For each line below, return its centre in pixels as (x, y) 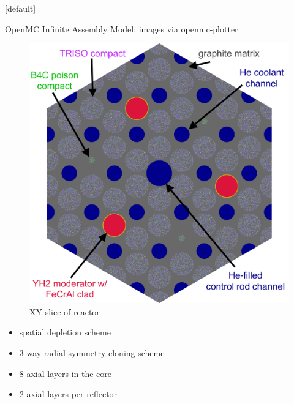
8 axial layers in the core (66, 373)
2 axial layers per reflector (68, 394)
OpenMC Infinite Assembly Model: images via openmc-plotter (122, 28)
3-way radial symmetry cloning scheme (92, 352)
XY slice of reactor (65, 311)
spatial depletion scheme (65, 332)
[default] (21, 8)
